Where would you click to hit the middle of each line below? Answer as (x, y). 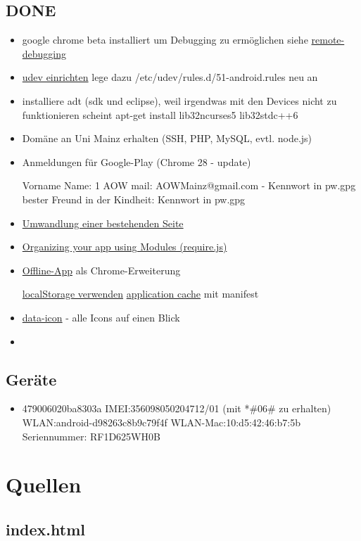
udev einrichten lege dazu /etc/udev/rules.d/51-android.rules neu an (170, 77)
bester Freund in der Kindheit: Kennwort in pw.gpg (134, 199)
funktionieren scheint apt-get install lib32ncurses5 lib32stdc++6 (160, 114)
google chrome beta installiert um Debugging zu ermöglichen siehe (165, 40)
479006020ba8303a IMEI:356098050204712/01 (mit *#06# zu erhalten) (177, 408)
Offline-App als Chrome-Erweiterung (101, 270)
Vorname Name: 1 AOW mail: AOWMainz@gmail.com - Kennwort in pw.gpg (189, 185)
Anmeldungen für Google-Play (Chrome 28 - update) (137, 161)
